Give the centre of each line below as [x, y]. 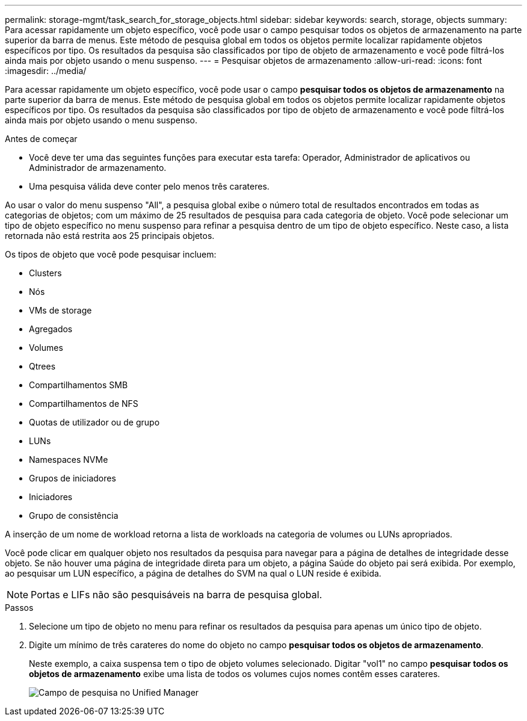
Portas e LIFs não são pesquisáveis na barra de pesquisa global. [177, 595]
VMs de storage [60, 310]
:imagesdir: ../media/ [46, 71]
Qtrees [42, 366]
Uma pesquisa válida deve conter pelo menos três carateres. [149, 186]
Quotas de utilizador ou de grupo [94, 422]
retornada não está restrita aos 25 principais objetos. [110, 236]
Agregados [51, 329]
